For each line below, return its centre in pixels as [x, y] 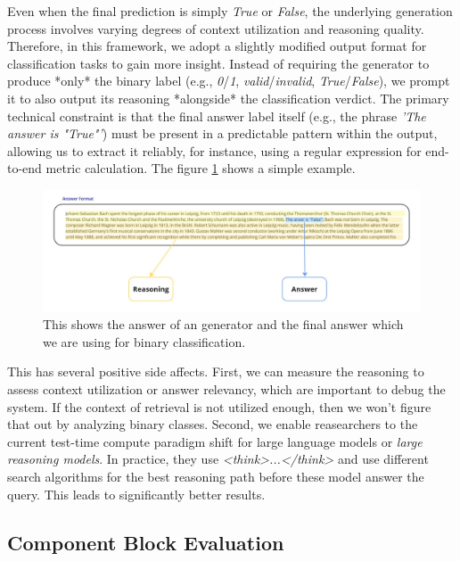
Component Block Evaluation [146, 542]
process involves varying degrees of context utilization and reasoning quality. [216, 28]
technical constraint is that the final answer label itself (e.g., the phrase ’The [217, 115]
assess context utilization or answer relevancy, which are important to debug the [226, 388]
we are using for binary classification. [144, 341]
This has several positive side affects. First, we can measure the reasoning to [216, 371]
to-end [25, 168]
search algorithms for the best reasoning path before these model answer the [216, 476]
